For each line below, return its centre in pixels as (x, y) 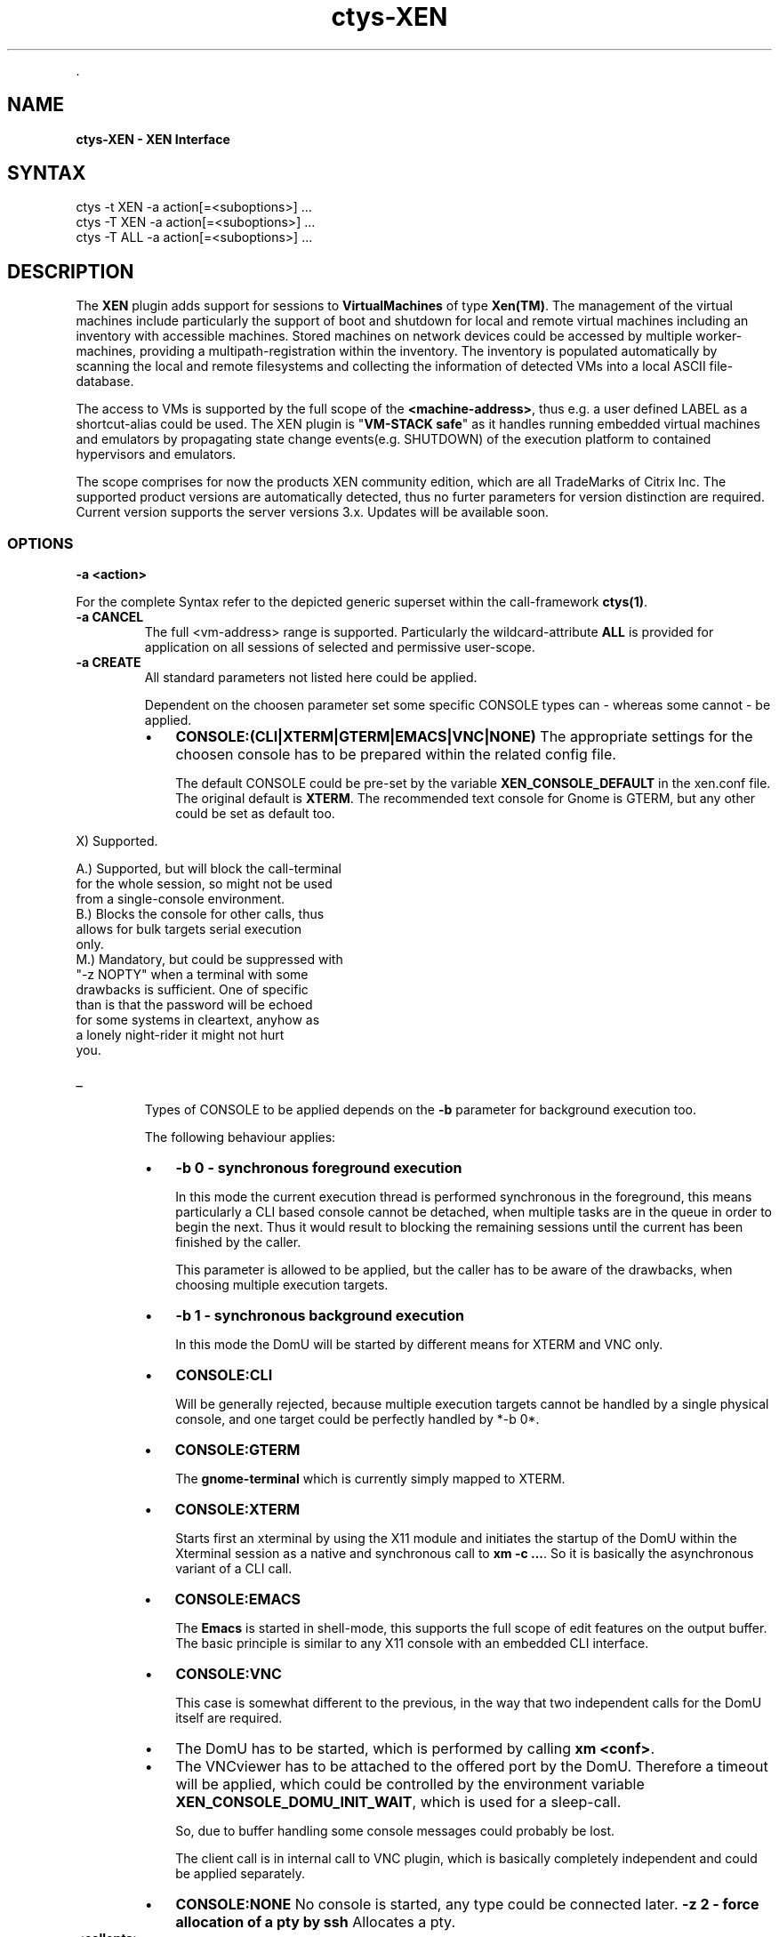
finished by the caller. (238, 1242)
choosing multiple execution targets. (282, 1285)
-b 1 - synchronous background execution (320, 1316)
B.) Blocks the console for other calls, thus (200, 914)
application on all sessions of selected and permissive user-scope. (340, 647)
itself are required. (229, 1718)
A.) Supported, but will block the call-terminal (209, 869)
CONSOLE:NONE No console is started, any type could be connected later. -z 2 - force (467, 1905)
